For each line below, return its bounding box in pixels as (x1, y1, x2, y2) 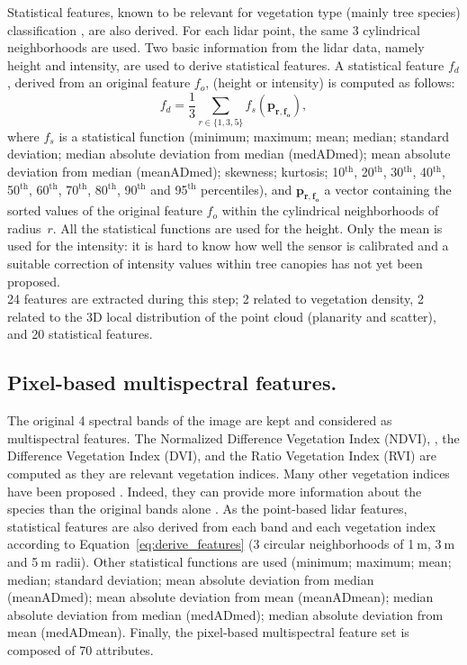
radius (7, 218, 41, 237)
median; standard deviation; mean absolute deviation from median (7, 569, 374, 588)
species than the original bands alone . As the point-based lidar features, (7, 499, 408, 518)
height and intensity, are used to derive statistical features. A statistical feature (7, 55, 445, 74)
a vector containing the (324, 179, 452, 198)
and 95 (150, 179, 188, 198)
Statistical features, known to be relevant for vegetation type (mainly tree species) (7, 3, 461, 21)
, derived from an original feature (7, 73, 191, 92)
